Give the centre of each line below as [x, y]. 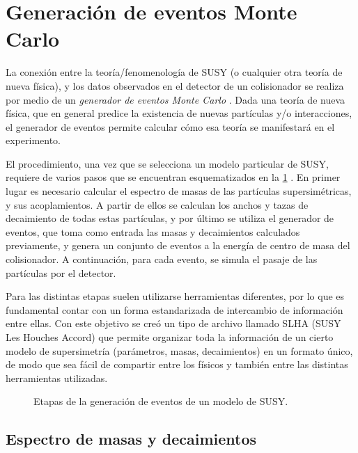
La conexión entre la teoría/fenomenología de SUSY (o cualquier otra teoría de [174, 72]
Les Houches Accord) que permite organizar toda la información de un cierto [170, 337]
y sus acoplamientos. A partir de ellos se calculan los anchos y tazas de [157, 204]
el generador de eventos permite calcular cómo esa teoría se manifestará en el [170, 126]
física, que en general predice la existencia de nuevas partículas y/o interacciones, [179, 113]
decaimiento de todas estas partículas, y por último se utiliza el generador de [170, 218]
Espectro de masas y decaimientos [131, 439]
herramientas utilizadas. [57, 377]
